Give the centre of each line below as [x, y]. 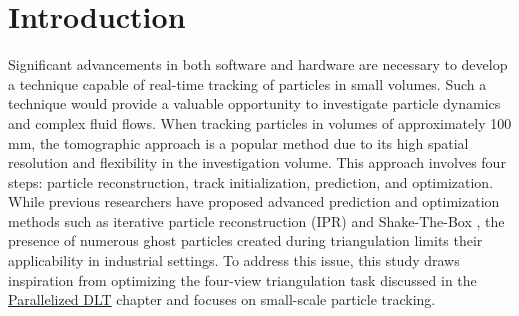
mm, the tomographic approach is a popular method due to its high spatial [238, 142]
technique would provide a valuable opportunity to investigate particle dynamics [254, 103]
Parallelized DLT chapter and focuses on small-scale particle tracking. [222, 299]
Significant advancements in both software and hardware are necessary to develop [258, 64]
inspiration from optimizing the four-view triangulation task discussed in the [242, 279]
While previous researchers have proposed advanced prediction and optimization [254, 201]
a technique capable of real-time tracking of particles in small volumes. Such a [247, 83]
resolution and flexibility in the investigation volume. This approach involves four [257, 162]
